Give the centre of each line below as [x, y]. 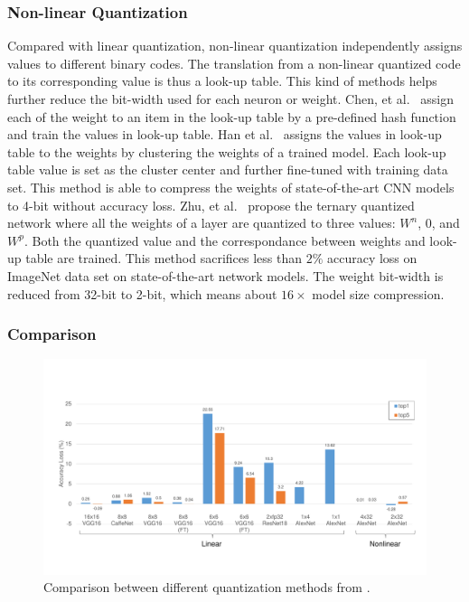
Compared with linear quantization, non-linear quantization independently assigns [235, 46]
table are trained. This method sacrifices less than [164, 258]
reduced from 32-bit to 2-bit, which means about [142, 293]
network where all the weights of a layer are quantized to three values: [202, 223]
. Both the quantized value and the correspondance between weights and [225, 240]
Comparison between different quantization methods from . [207, 587]
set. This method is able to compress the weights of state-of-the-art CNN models [231, 187]
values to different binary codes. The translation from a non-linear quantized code [234, 63]
